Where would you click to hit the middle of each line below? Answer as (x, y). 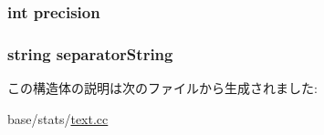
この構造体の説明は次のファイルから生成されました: (162, 88)
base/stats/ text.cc (58, 118)
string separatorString (90, 53)
